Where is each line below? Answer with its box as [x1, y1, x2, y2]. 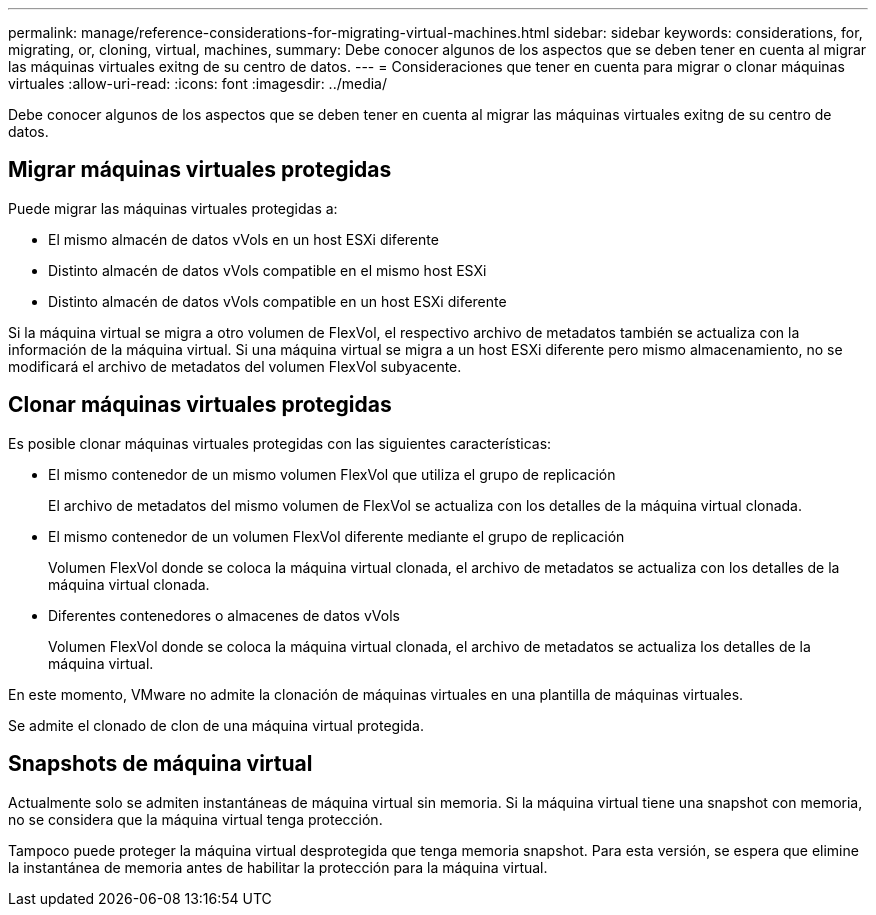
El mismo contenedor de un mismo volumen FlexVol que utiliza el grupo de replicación [48, 465, 616, 483]
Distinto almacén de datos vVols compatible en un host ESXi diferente [48, 292, 507, 310]
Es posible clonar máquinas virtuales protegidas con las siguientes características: [8, 434, 552, 452]
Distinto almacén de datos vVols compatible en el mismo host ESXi [48, 261, 487, 279]
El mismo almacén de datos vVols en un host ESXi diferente [48, 230, 439, 248]
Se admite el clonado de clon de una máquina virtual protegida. [8, 716, 424, 734]
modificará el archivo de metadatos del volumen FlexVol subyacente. [8, 357, 462, 375]
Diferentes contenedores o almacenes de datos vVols [48, 606, 400, 624]
